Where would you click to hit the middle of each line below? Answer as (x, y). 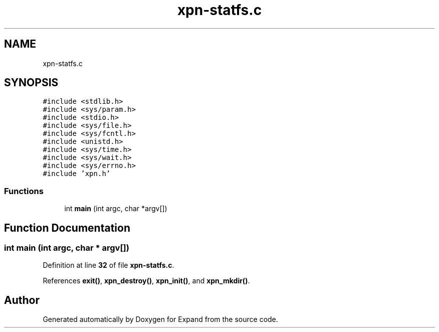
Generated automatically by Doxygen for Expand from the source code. (160, 319)
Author (22, 300)
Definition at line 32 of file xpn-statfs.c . (108, 265)
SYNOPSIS (31, 83)
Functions (24, 191)
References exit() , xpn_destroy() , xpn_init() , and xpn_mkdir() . (146, 281)
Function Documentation (67, 228)
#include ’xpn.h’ (77, 174)
